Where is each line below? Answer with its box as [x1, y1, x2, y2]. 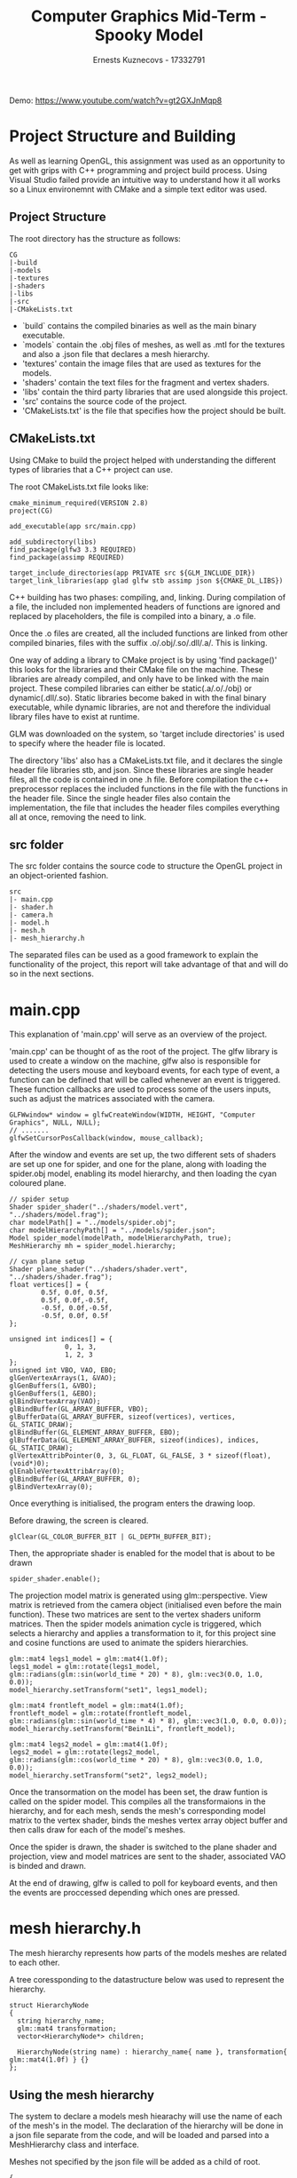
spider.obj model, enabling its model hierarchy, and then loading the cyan [9, 1168, 277, 1179]
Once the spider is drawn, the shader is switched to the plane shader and [9, 1841, 277, 1853]
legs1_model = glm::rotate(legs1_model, [9, 1663, 161, 1672]
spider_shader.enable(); [9, 1575, 101, 1584]
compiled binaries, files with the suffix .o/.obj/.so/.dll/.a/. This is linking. [9, 637, 268, 648]
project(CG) [9, 506, 53, 515]
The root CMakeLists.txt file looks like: [9, 481, 149, 492]
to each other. [9, 1957, 60, 1968]
